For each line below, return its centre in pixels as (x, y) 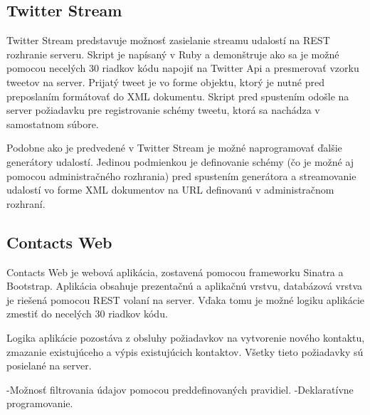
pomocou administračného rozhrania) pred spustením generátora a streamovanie (181, 175)
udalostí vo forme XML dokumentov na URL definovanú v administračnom (170, 190)
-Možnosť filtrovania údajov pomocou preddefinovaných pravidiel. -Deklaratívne (180, 389)
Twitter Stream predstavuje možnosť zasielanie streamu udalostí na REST (168, 40)
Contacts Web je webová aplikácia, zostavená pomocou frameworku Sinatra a (175, 272)
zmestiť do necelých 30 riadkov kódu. (87, 314)
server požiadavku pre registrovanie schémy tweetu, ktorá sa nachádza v (163, 110)
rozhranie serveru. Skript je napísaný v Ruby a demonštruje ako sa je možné (173, 54)
